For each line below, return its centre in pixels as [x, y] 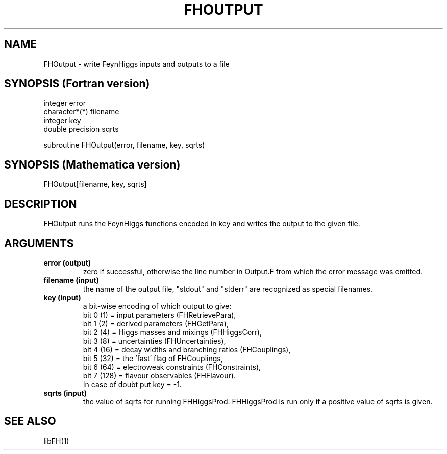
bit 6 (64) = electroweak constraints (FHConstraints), [172, 367]
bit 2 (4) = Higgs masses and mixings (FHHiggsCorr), [172, 332]
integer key [62, 121]
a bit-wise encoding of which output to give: [157, 306]
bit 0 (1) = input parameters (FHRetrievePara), [159, 315]
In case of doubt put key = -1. [132, 384]
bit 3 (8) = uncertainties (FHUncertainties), [154, 341]
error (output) [67, 262]
